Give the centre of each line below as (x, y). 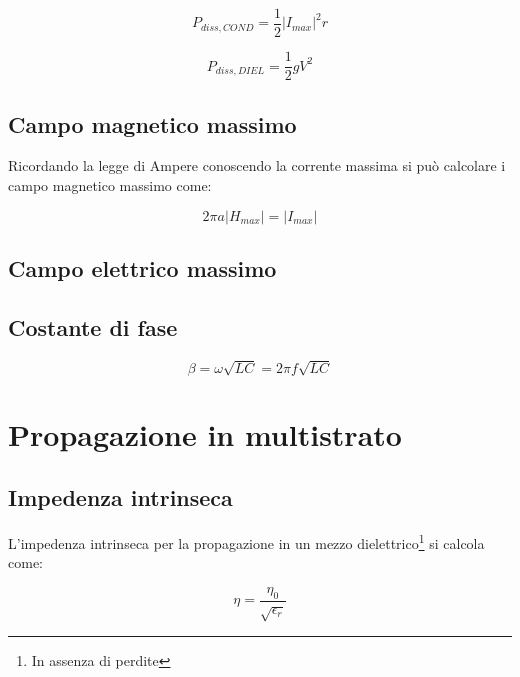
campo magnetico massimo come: (110, 184)
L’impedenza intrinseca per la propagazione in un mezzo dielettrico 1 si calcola (246, 541)
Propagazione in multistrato (205, 433)
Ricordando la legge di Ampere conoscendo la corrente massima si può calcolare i (257, 165)
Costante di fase (93, 326)
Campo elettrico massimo (142, 267)
